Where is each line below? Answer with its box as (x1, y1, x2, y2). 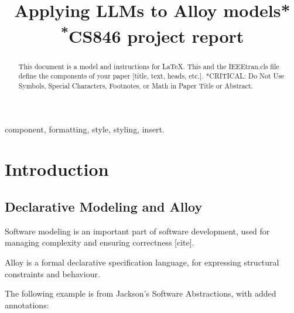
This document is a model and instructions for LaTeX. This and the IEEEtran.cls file (18, 61, 279, 71)
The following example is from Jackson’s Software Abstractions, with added (5, 287, 276, 300)
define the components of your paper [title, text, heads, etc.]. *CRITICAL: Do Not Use (18, 71, 285, 81)
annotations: (5, 298, 49, 311)
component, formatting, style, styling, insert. (5, 123, 165, 135)
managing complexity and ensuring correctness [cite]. (5, 236, 194, 249)
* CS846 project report (60, 21, 244, 47)
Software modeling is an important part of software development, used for (5, 224, 270, 237)
